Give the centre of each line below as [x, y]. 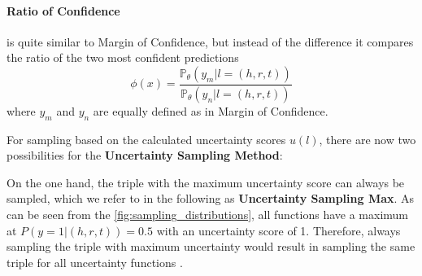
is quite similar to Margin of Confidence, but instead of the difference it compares [210, 41]
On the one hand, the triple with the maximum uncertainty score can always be [206, 182]
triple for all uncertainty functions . [95, 262]
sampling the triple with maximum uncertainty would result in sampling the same [211, 246]
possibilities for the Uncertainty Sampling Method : [145, 155]
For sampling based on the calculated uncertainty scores [146, 139]
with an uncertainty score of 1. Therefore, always [278, 230]
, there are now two [368, 139]
